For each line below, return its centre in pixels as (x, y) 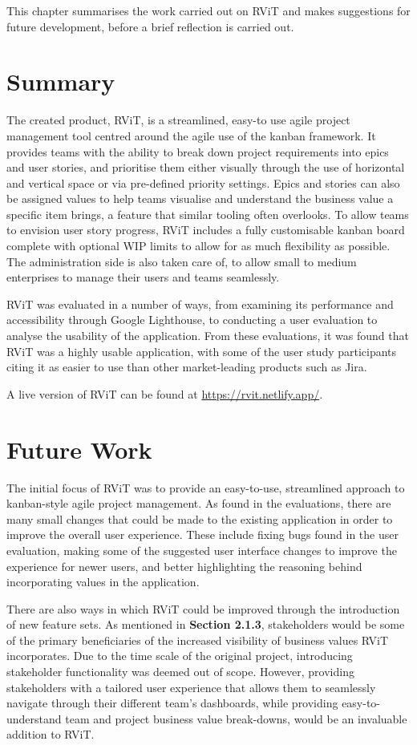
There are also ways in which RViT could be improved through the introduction (203, 608)
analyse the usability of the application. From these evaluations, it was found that (208, 336)
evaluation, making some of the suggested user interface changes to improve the (202, 550)
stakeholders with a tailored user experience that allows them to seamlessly (191, 687)
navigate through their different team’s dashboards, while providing (172, 703)
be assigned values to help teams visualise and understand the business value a (200, 198)
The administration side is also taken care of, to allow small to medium (182, 261)
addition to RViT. (51, 734)
